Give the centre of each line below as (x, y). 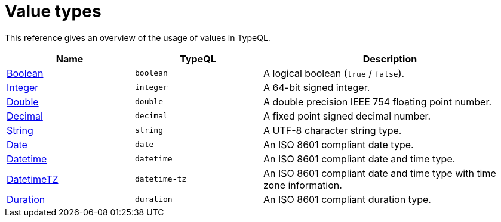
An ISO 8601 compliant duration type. (347, 199)
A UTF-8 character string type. (333, 130)
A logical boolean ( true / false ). (334, 73)
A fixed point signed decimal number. (347, 116)
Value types (53, 11)
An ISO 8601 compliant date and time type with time (380, 173)
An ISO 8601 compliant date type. (339, 144)
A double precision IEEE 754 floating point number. (378, 101)
